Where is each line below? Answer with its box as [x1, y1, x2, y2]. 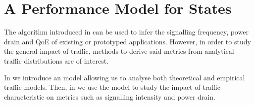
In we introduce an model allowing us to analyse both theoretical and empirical [4, 72, 245, 82]
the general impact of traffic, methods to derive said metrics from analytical [4, 46, 234, 56]
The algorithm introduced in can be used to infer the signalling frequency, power [4, 27, 249, 37]
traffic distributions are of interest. [4, 55, 109, 66]
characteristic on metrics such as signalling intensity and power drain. [4, 91, 215, 102]
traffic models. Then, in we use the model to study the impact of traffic [4, 82, 220, 92]
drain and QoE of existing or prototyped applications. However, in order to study [4, 36, 251, 46]
